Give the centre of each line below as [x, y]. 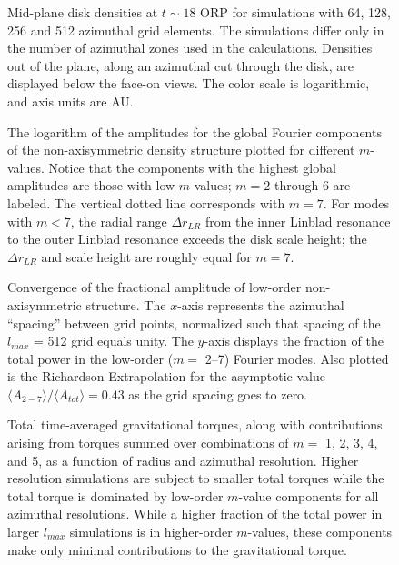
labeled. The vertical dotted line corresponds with [146, 202]
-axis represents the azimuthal [261, 304]
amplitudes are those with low [91, 185]
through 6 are [312, 185]
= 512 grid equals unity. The [114, 341]
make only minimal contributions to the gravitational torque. [177, 549]
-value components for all [309, 495]
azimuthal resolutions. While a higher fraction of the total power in [195, 514]
